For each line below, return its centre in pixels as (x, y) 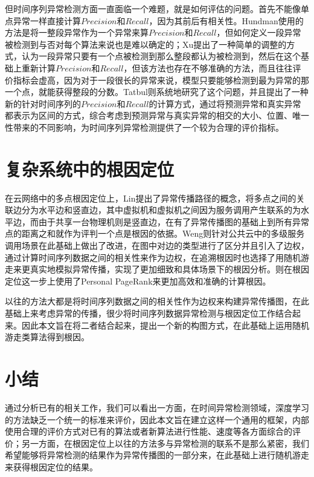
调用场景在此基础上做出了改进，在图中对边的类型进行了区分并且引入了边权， (157, 245)
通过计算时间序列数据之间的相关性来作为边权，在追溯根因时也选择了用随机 (153, 257)
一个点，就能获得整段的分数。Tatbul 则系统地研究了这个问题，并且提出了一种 (157, 92)
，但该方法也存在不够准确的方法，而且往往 (208, 67)
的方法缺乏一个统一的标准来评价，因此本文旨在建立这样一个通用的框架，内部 (157, 419)
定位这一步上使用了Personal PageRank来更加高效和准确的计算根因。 (138, 281)
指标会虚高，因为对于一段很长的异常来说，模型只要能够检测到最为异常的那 (161, 80)
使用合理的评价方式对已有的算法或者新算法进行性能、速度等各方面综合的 (149, 431)
